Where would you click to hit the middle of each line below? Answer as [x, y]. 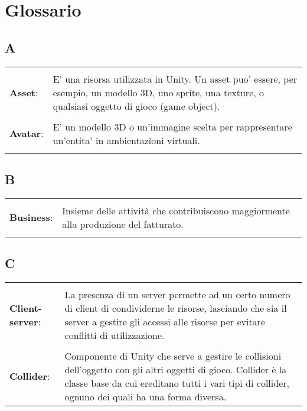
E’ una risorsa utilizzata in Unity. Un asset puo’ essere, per [175, 79]
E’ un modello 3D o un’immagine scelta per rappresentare [172, 126]
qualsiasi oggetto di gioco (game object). [136, 106]
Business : [31, 217]
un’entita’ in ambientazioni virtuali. [126, 140]
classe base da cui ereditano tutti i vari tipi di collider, [177, 383]
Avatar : [27, 133]
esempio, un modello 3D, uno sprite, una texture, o [159, 92]
